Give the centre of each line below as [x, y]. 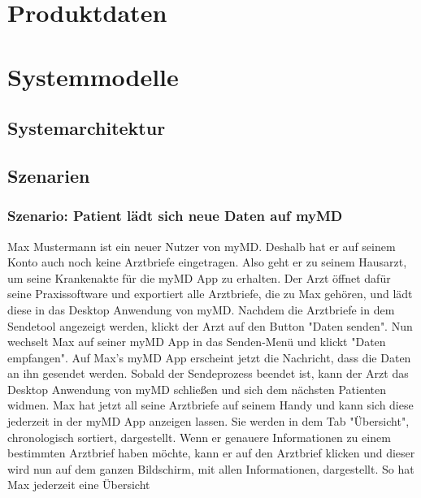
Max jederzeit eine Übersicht [79, 485]
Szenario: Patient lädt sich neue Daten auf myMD [175, 216]
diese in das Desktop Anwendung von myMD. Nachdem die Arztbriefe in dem [201, 309]
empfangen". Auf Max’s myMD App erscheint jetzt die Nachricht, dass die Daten [209, 357]
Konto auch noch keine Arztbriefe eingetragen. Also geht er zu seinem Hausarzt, [207, 262]
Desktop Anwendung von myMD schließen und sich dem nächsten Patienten [197, 389]
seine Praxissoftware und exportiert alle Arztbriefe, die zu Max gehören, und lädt [210, 294]
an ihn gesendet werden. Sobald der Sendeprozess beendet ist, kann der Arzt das [208, 373]
